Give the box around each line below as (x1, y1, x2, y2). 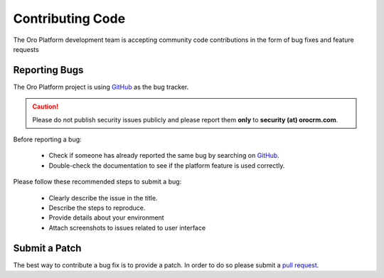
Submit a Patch (13, 242, 82, 254)
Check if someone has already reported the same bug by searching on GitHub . (48, 151, 280, 160)
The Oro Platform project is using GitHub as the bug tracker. (13, 82, 189, 91)
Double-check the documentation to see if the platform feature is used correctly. (48, 161, 285, 170)
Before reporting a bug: (13, 135, 82, 144)
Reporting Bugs (13, 64, 84, 76)
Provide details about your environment (48, 213, 164, 222)
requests (13, 45, 39, 53)
